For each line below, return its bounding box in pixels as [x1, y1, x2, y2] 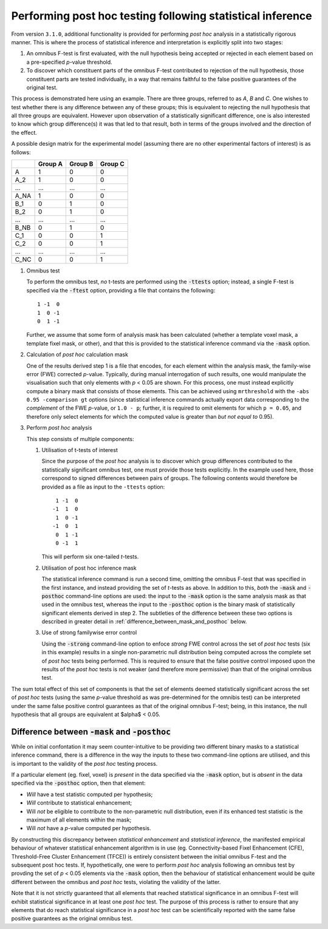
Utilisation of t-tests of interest [41, 447, 118, 454]
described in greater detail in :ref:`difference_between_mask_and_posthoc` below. [41, 618, 247, 625]
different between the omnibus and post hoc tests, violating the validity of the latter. [11, 878, 221, 885]
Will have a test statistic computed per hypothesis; [26, 791, 153, 798]
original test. [26, 84, 58, 91]
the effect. [11, 129, 38, 136]
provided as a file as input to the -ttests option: [41, 483, 165, 490]
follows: [11, 149, 31, 156]
